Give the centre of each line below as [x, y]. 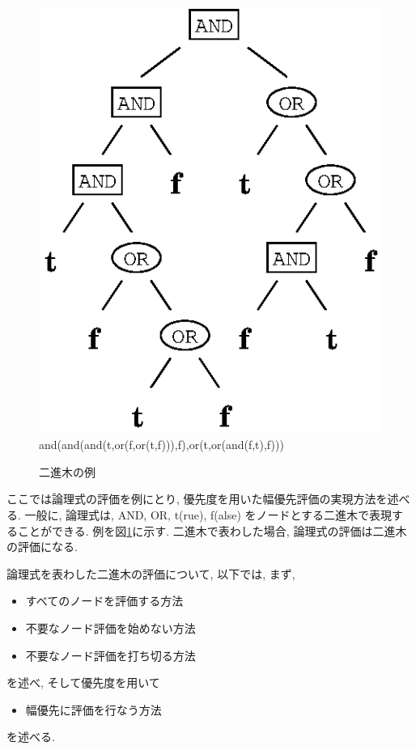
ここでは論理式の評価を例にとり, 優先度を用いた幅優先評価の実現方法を [197, 499]
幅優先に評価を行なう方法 [93, 709]
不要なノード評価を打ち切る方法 [110, 655]
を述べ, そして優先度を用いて [83, 682]
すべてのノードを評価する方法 [104, 601]
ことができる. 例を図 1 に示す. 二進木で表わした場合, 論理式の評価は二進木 [212, 530]
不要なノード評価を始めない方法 [110, 627]
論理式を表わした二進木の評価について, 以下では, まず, [151, 573]
